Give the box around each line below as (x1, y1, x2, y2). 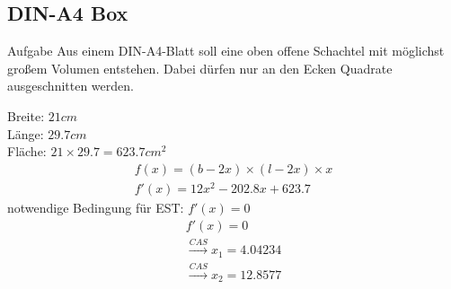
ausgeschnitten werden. (7, 76, 134, 95)
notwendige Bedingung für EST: (7, 197, 184, 216)
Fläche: (7, 142, 47, 161)
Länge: (7, 124, 44, 143)
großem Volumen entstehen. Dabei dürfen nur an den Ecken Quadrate (7, 58, 393, 77)
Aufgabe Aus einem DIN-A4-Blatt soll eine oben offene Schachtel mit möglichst (7, 41, 445, 60)
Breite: (7, 106, 45, 125)
